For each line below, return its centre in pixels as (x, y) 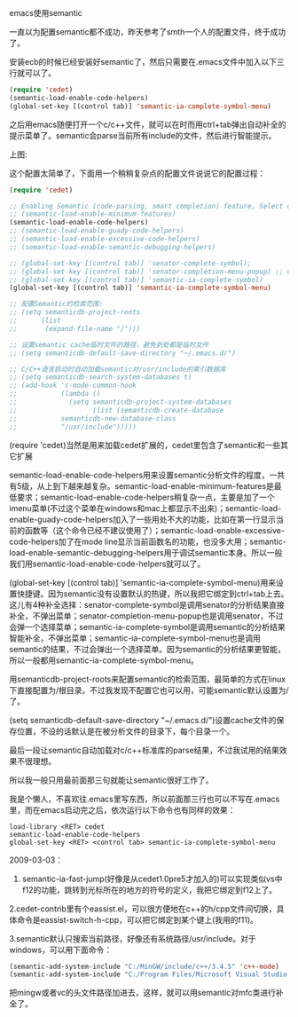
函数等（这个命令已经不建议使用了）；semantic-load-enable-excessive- (155, 530)
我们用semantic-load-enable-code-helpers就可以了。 (107, 564)
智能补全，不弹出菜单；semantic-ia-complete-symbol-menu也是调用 (135, 638)
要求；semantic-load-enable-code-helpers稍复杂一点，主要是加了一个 (145, 497)
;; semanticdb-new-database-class (93, 418)
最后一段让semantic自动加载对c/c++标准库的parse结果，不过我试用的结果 (144, 750)
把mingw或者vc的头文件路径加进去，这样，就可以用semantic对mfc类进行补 (146, 993)
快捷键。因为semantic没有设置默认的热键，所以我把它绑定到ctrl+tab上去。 (153, 594)
